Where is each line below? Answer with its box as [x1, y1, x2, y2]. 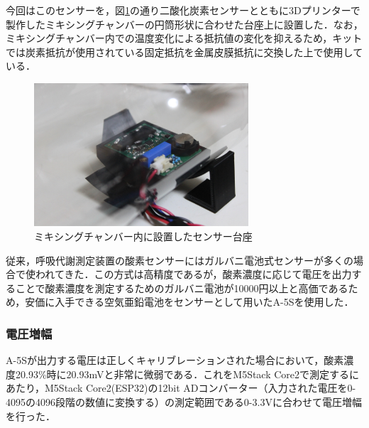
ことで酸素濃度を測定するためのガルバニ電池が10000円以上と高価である [15, 280, 348, 295]
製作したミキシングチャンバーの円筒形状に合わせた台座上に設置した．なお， [6, 16, 363, 31]
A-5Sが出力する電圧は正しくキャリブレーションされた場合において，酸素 [6, 353, 344, 368]
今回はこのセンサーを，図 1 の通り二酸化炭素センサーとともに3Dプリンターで [6, 3, 360, 17]
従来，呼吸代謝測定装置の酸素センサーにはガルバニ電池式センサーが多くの [6, 252, 353, 267]
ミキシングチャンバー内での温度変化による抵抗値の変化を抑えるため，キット [6, 31, 363, 46]
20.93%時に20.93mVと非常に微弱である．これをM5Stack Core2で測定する [15, 366, 350, 381]
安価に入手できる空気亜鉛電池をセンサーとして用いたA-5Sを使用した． [25, 294, 354, 309]
